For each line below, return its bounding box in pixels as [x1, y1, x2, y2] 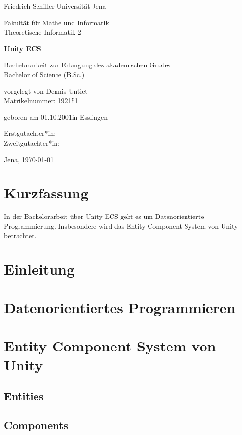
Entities [4, 388, 44, 403]
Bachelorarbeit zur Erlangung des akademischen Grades [4, 60, 170, 70]
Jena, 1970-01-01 [4, 154, 54, 164]
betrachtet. [4, 230, 37, 240]
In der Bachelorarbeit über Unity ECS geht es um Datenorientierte [4, 211, 204, 221]
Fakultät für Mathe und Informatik [4, 17, 109, 27]
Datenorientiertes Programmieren [4, 297, 236, 317]
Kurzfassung [4, 183, 89, 203]
